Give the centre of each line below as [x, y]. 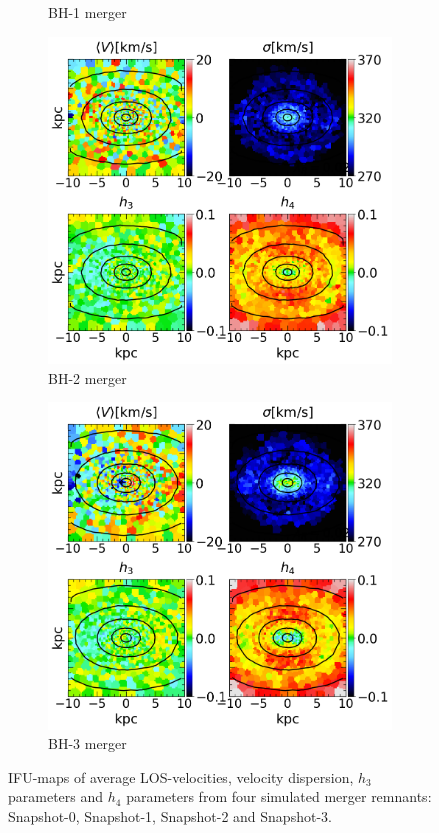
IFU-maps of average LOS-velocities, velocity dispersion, [181, 776]
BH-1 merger [87, 12]
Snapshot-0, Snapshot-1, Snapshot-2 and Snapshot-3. [170, 815]
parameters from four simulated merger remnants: [279, 796]
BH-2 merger [87, 377]
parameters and [56, 796]
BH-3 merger [87, 743]
